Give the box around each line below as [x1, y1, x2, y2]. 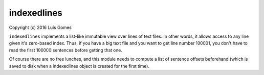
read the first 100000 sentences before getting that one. [9, 47, 122, 53]
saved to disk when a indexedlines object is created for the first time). [9, 63, 150, 69]
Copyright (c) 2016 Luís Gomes [9, 25, 72, 30]
